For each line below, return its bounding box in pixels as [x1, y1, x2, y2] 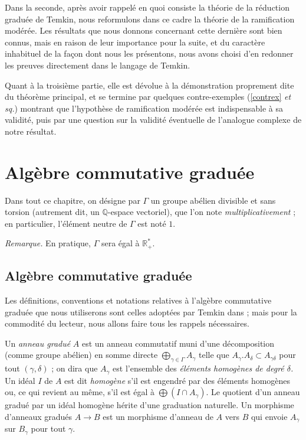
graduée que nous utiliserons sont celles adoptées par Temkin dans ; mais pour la [5, 305, 297, 318]
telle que [198, 348, 229, 361]
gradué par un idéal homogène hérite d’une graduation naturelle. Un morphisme [5, 399, 294, 411]
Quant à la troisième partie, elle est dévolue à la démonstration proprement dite [5, 79, 294, 91]
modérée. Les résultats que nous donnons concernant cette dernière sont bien [5, 24, 282, 37]
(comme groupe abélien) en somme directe [5, 348, 158, 361]
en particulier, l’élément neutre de [5, 217, 127, 229]
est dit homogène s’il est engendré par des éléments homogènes [64, 374, 291, 386]
